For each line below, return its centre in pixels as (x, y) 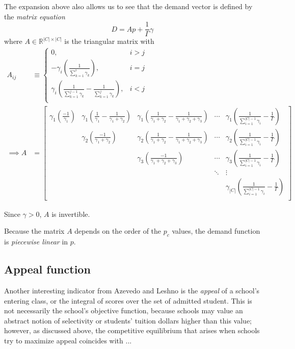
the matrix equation (35, 16)
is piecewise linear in (36, 242)
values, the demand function (216, 231)
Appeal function (47, 269)
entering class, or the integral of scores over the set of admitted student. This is (128, 300)
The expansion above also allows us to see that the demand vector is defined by (128, 6)
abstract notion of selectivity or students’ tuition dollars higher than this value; (128, 320)
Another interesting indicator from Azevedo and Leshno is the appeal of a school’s (132, 290)
